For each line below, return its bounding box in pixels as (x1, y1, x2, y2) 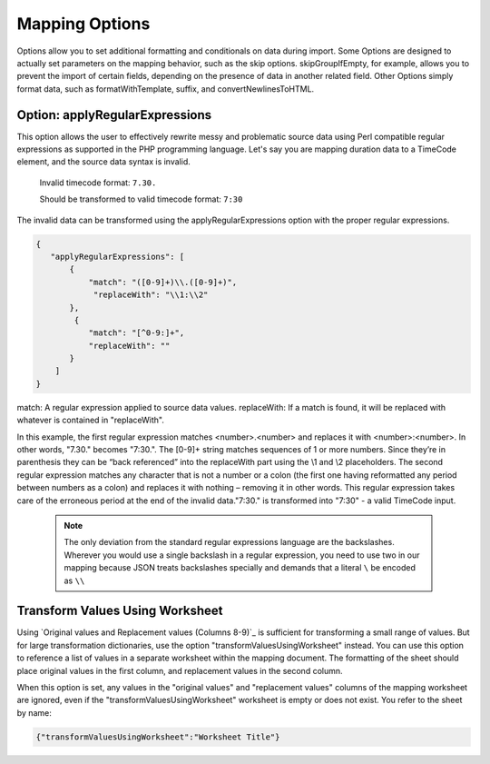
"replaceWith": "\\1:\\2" (93, 290, 209, 300)
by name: (16, 707, 52, 718)
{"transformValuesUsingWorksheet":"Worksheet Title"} (35, 731, 280, 742)
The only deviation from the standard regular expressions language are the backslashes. (64, 537, 395, 548)
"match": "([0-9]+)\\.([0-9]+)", (88, 277, 238, 287)
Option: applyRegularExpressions (16, 107, 212, 123)
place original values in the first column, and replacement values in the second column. (16, 665, 344, 676)
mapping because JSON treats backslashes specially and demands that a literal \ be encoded (64, 562, 416, 573)
